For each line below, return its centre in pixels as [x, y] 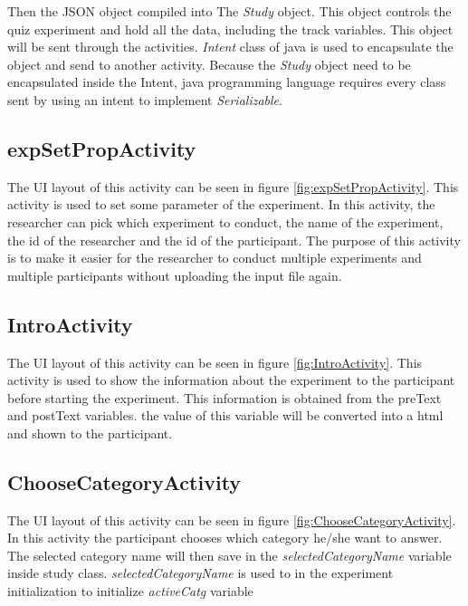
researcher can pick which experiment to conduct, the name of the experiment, [225, 221]
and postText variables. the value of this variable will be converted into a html [225, 415]
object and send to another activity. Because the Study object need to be [209, 64]
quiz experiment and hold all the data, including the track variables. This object [230, 29]
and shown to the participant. [90, 433]
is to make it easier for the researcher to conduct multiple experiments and [215, 258]
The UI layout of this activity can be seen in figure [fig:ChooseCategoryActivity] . [232, 519]
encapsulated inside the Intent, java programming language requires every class [227, 82]
